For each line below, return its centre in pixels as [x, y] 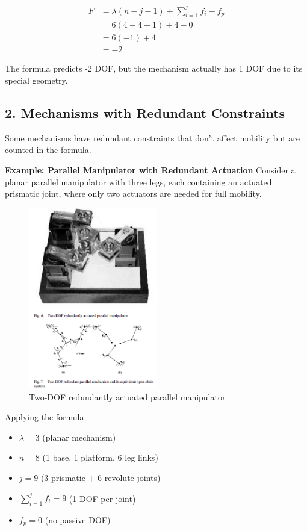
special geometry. [36, 80]
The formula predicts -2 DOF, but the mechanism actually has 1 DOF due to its [154, 68]
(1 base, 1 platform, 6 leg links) [100, 457]
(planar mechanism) [79, 437]
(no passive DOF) [78, 519]
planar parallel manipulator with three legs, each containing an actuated [138, 182]
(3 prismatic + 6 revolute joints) [101, 477]
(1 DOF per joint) [102, 498]
